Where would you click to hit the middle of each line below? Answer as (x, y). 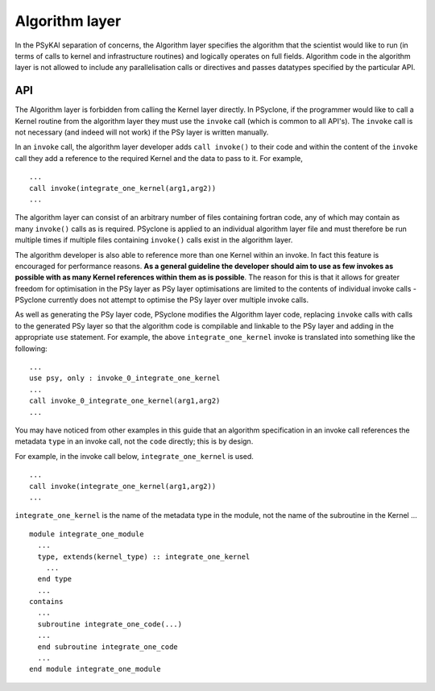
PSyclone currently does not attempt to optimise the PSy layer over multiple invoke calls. (162, 300)
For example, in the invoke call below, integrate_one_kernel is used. (134, 456)
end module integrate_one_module (95, 669)
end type (55, 579)
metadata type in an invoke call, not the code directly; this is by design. (134, 441)
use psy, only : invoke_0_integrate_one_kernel (125, 378)
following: (31, 348)
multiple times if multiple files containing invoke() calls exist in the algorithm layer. (154, 240)
